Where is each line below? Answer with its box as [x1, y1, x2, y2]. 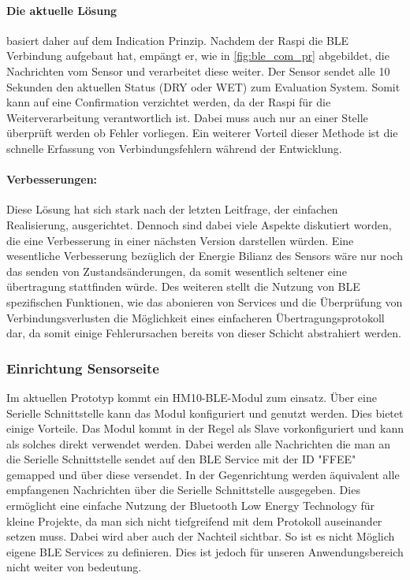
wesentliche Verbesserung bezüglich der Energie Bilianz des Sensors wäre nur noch [6, 247, 404, 264]
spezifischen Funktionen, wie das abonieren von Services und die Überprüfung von [6, 293, 403, 310]
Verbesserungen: [6, 171, 98, 188]
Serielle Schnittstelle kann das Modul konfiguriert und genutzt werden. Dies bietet [6, 404, 404, 421]
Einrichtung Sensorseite [6, 358, 159, 377]
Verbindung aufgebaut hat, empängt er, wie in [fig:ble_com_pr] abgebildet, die [6, 47, 389, 64]
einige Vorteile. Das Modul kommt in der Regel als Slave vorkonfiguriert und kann [6, 420, 404, 437]
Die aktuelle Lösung [6, 2, 117, 18]
